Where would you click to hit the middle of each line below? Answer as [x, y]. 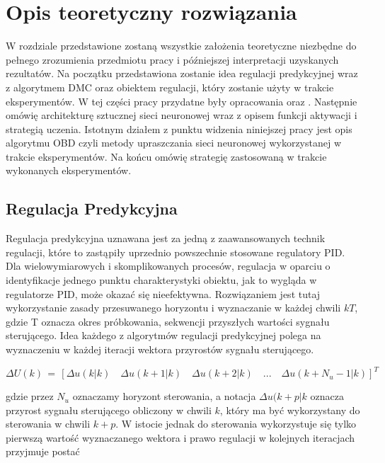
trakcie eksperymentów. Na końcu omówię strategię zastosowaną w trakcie [166, 156]
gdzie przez [30, 396]
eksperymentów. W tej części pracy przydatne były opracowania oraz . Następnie [182, 101]
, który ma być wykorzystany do [290, 410]
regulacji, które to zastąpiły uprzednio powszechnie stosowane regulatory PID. [176, 252]
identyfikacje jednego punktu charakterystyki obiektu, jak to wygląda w [161, 280]
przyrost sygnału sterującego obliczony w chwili [109, 410]
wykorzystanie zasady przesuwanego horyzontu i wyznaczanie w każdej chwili [173, 308]
